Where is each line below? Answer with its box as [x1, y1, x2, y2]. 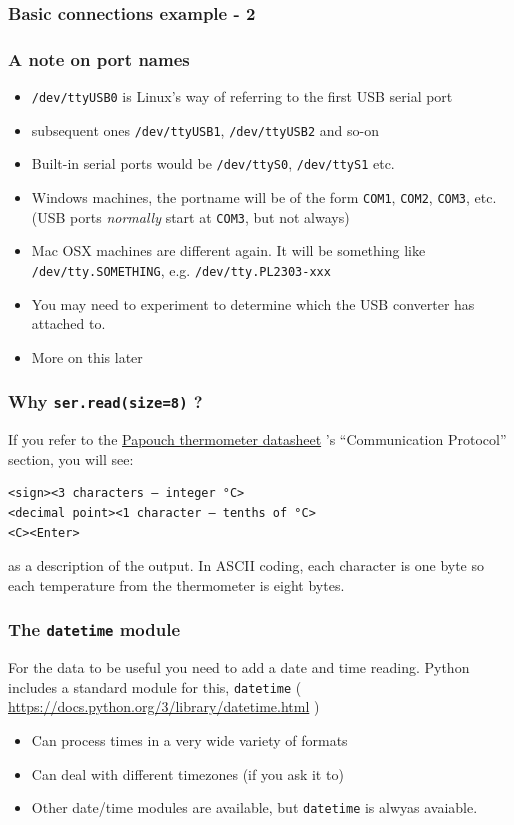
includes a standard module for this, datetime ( [8, 676, 302, 697]
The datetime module [8, 617, 181, 642]
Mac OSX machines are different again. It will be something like [31, 240, 426, 261]
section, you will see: [8, 448, 134, 469]
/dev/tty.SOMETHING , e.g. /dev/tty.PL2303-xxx [31, 259, 331, 280]
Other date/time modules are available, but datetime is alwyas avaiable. [31, 797, 478, 818]
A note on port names [8, 46, 190, 71]
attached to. [31, 313, 106, 334]
